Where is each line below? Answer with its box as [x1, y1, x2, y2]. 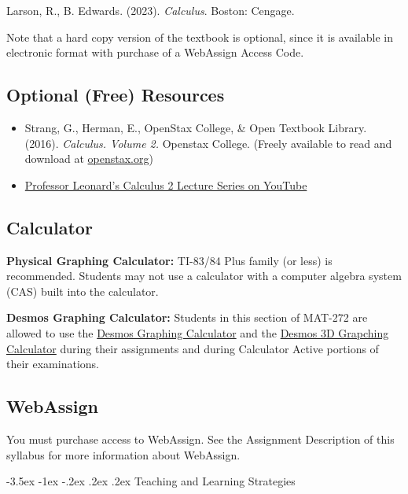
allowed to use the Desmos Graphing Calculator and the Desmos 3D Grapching [6, 324, 389, 341]
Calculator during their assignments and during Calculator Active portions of [6, 340, 379, 356]
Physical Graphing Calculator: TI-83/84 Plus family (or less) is [6, 252, 333, 268]
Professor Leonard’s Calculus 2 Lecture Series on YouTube [24, 176, 307, 193]
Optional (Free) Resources [6, 83, 225, 107]
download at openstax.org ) [24, 150, 153, 167]
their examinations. [6, 356, 99, 372]
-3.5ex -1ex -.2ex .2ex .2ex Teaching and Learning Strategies [6, 473, 296, 489]
